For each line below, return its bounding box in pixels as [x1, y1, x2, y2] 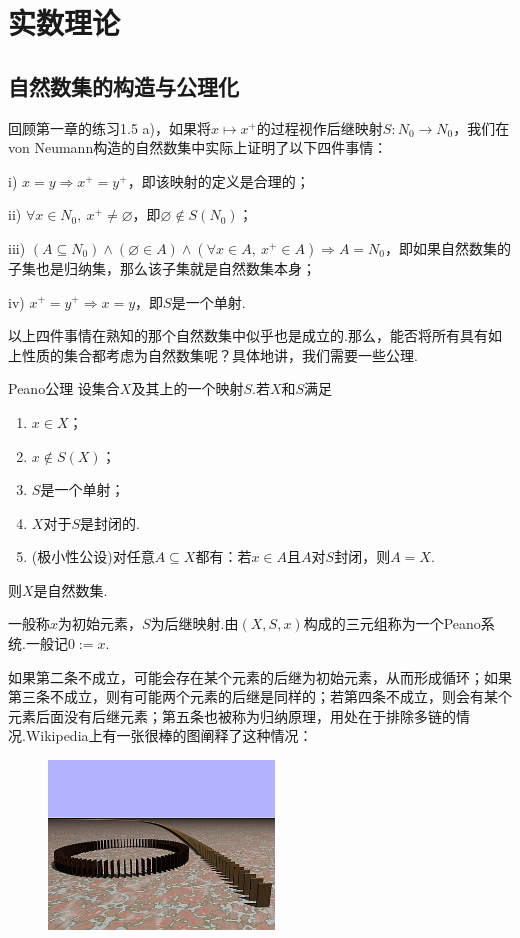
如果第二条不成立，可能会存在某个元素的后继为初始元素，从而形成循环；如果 [8, 666, 512, 687]
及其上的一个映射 [131, 378, 244, 399]
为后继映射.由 [150, 613, 239, 634]
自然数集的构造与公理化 [8, 70, 239, 101]
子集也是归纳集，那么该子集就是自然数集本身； [8, 257, 316, 278]
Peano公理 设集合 [8, 378, 120, 399]
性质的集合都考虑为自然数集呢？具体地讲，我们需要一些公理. [21, 344, 418, 365]
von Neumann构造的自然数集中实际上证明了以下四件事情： [8, 137, 388, 158]
